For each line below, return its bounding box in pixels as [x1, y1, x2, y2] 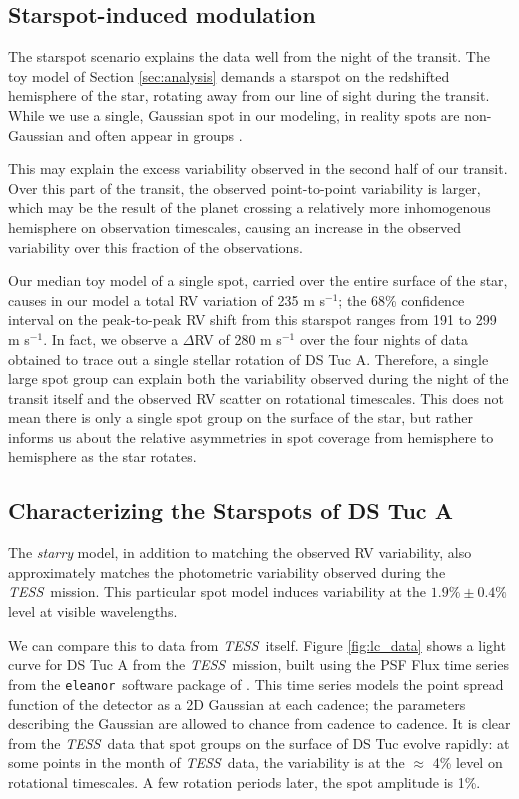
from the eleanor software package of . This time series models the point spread [8, 673, 504, 694]
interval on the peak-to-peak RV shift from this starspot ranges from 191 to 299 [8, 309, 497, 330]
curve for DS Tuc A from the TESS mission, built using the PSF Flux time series [8, 654, 509, 675]
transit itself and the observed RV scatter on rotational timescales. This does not [8, 387, 504, 408]
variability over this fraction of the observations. [8, 236, 303, 257]
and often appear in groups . [68, 124, 243, 145]
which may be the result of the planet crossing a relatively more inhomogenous [8, 197, 491, 218]
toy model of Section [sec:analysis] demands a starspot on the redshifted [8, 65, 450, 86]
